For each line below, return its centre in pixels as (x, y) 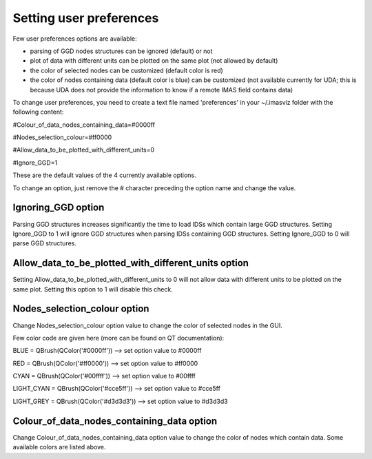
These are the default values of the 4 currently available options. (104, 175)
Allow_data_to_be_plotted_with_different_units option (131, 263)
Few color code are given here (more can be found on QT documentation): (118, 338)
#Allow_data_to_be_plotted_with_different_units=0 (84, 150)
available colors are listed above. (59, 447)
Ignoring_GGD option (59, 208)
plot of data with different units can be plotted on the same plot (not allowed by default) (154, 61)
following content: (38, 112)
